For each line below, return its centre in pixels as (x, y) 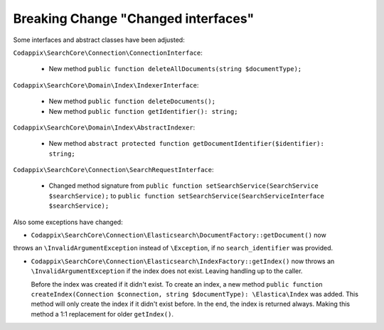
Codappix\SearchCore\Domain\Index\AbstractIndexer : (104, 127)
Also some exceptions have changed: (68, 222)
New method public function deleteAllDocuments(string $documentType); (175, 69)
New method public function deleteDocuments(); (132, 101)
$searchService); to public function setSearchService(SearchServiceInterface (187, 196)
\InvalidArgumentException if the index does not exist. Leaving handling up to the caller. (167, 271)
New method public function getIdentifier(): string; (143, 111)
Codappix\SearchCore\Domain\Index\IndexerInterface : (106, 85)
